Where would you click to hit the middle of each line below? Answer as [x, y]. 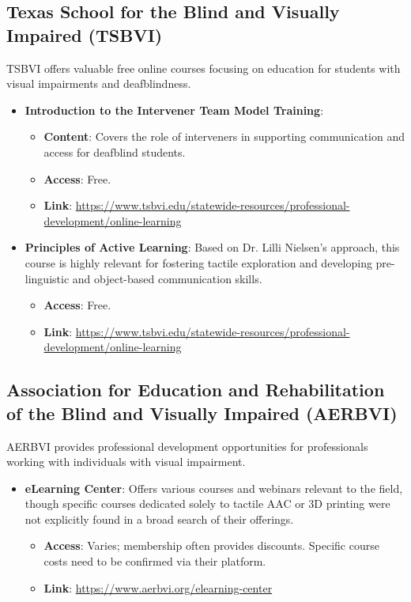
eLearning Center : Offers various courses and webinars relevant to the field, [214, 488]
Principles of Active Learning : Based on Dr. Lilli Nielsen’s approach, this [212, 247]
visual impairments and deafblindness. [99, 83]
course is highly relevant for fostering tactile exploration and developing [198, 262]
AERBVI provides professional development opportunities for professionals [187, 446]
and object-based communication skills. [167, 278]
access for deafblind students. [115, 151]
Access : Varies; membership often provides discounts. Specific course [211, 545]
